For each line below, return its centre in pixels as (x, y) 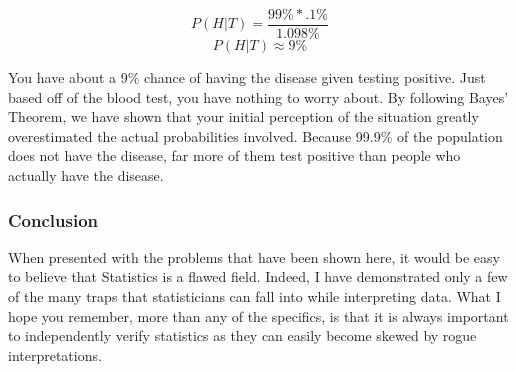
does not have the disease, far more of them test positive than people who (234, 155)
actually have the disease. (86, 175)
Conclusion (53, 219)
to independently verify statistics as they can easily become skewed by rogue (242, 335)
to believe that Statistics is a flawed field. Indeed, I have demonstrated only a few (258, 276)
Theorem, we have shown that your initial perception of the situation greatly (243, 116)
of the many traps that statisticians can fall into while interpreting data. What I (254, 296)
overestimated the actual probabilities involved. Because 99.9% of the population (255, 135)
